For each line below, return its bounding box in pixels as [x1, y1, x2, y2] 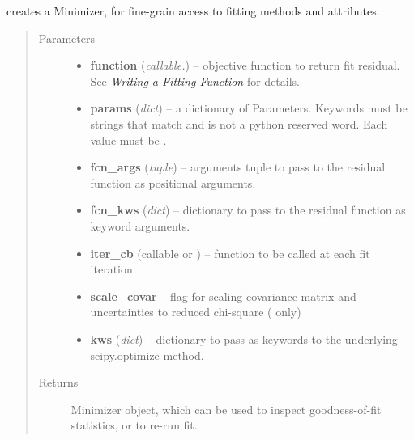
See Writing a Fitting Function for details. [90, 72, 300, 89]
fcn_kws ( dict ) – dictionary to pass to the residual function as [90, 201, 406, 218]
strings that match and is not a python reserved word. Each [90, 115, 388, 132]
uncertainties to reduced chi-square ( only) [90, 303, 301, 320]
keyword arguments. [90, 217, 190, 234]
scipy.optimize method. [90, 346, 204, 363]
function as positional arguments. [90, 174, 256, 191]
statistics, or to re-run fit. [70, 417, 198, 434]
